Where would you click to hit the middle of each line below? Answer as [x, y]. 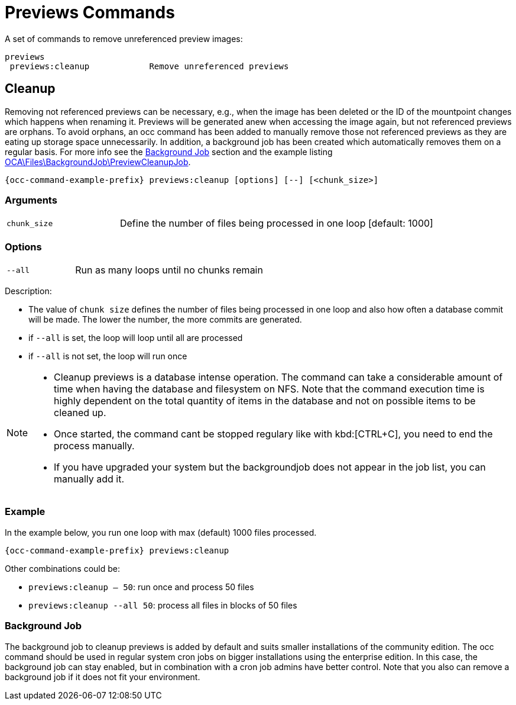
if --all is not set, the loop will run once [108, 356]
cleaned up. [80, 413]
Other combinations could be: [62, 568]
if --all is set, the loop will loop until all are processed [136, 338]
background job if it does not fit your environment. [103, 677]
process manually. [94, 446]
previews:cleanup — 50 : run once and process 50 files [141, 587]
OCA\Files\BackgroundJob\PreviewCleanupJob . [98, 162]
